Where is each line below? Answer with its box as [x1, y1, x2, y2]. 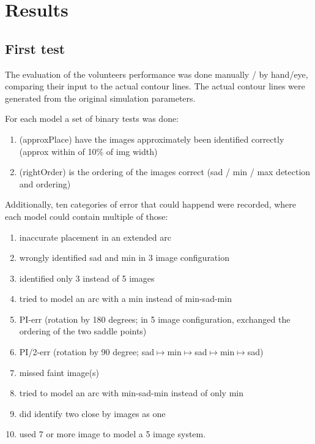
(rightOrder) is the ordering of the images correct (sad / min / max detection [19, 165, 311, 178]
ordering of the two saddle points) [19, 325, 147, 337]
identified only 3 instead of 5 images [19, 271, 155, 284]
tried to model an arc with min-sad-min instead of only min [19, 386, 243, 399]
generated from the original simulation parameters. [5, 91, 196, 104]
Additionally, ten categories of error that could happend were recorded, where [5, 198, 297, 211]
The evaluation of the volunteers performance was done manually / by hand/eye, [5, 67, 308, 80]
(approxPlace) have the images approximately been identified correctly [19, 132, 284, 145]
